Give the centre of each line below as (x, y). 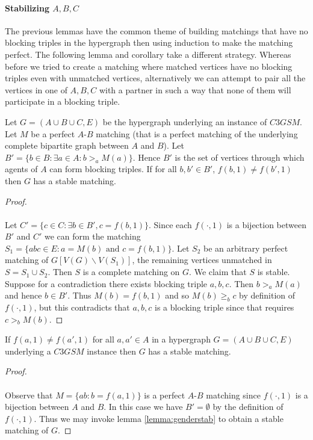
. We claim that (218, 272)
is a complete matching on (131, 272)
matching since (233, 395)
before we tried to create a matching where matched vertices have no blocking (149, 66)
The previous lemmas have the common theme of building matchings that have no (156, 30)
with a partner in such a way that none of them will (195, 89)
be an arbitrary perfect (246, 248)
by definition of (267, 295)
